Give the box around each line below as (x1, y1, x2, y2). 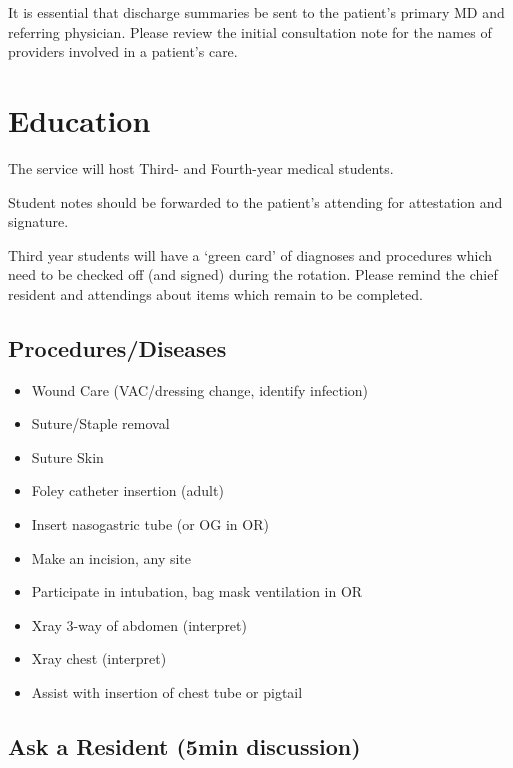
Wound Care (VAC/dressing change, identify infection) (31, 379, 369, 400)
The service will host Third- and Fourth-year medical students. (8, 157, 394, 178)
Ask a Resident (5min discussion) (8, 731, 361, 761)
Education (8, 99, 151, 140)
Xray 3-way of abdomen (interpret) (31, 614, 247, 635)
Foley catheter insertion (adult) (31, 480, 224, 501)
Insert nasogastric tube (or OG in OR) (31, 514, 269, 535)
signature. (8, 211, 69, 232)
